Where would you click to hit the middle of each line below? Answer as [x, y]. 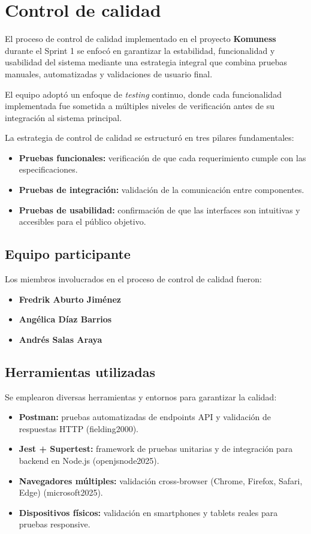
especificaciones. [48, 169]
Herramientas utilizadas [80, 371]
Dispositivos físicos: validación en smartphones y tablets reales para [148, 512]
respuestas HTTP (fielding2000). [78, 428]
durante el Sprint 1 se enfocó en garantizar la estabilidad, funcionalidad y [140, 50]
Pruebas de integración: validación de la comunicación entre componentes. [161, 190]
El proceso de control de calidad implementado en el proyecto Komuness [141, 39]
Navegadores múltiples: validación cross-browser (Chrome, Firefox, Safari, [161, 480]
